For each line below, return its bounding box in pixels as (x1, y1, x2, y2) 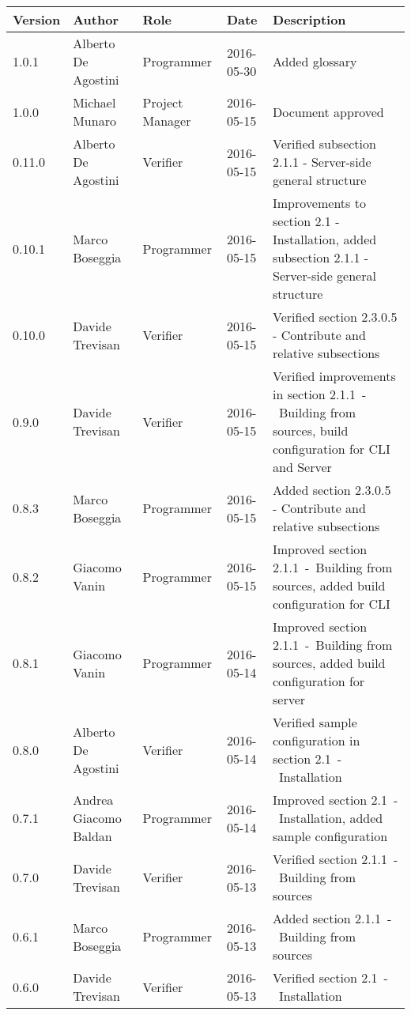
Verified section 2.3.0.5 (273, 308, 398, 326)
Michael (73, 93, 116, 111)
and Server (273, 458, 332, 476)
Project (142, 93, 183, 111)
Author (73, 10, 119, 28)
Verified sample (273, 713, 357, 731)
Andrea (73, 790, 114, 809)
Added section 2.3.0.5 (273, 481, 391, 499)
